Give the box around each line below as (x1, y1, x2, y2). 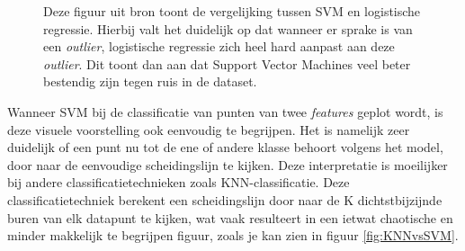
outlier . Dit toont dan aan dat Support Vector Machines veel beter (43, 54, 411, 73)
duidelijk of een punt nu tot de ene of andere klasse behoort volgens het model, (7, 138, 443, 157)
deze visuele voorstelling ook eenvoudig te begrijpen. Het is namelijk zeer (7, 120, 410, 139)
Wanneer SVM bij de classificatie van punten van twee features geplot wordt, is (7, 102, 443, 121)
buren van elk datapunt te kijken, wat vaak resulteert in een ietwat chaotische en (7, 208, 453, 227)
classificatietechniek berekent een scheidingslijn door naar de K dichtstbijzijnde (7, 190, 443, 209)
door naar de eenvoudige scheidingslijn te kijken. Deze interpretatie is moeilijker (7, 155, 448, 174)
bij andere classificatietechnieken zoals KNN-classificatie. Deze (7, 173, 350, 192)
